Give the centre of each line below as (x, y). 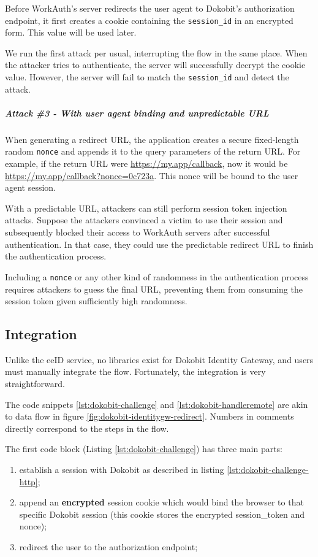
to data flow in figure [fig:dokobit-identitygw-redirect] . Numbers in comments (150, 416)
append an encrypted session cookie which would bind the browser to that (161, 502)
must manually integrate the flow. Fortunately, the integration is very (135, 371)
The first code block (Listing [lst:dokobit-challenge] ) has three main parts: (144, 449)
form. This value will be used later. (71, 32)
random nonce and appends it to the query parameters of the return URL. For (153, 151)
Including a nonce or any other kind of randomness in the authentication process (157, 276)
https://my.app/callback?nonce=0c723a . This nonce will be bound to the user (152, 175)
